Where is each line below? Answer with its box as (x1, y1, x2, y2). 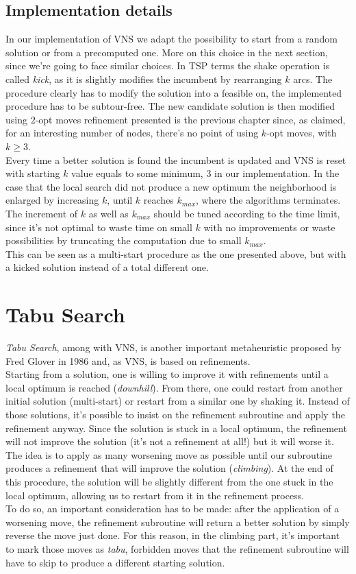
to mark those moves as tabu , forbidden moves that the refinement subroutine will (5, 541, 349, 555)
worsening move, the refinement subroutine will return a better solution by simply (5, 514, 350, 529)
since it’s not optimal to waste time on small (5, 219, 192, 234)
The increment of (5, 206, 78, 220)
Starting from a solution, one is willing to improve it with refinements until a (5, 367, 329, 381)
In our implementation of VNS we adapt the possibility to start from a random (5, 32, 338, 46)
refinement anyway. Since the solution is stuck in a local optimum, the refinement (5, 420, 347, 435)
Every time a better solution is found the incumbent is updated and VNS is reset (5, 152, 346, 167)
